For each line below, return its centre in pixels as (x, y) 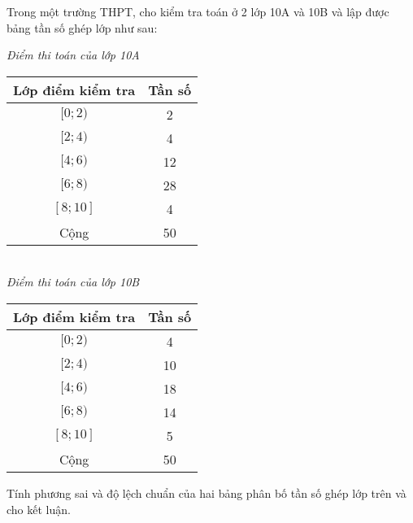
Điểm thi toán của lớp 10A (73, 55)
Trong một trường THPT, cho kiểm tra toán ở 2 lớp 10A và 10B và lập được (198, 11)
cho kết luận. (39, 509)
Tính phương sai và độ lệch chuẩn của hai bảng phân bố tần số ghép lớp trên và (206, 492)
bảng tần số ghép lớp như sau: (82, 27)
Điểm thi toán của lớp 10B (73, 282)
